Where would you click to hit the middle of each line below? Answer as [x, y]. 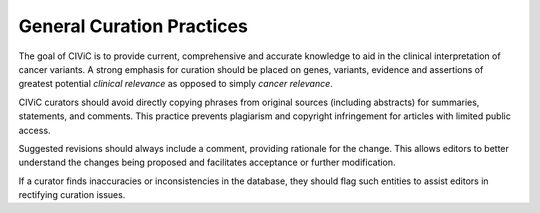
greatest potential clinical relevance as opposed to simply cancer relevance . [176, 84]
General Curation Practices [133, 26]
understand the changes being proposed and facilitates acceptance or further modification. [207, 162]
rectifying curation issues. [72, 195]
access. [34, 130]
